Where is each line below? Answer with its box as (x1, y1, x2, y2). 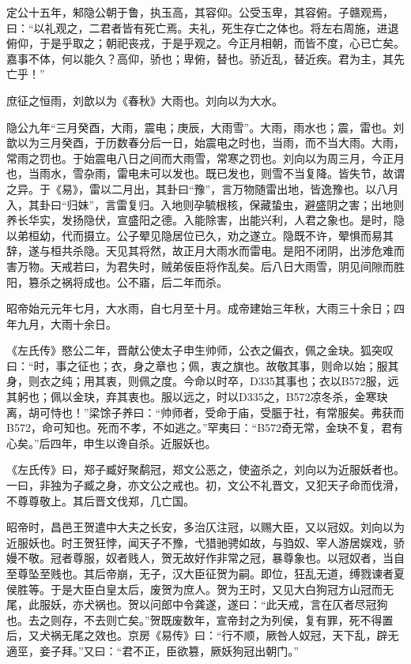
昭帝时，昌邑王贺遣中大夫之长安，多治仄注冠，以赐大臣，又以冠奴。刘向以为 (6, 519, 405, 535)
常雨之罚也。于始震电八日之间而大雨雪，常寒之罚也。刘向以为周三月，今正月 (6, 149, 405, 166)
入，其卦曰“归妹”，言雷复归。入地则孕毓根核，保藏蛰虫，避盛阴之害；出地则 (6, 196, 405, 212)
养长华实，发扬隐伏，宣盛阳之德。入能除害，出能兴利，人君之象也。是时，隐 (6, 212, 405, 228)
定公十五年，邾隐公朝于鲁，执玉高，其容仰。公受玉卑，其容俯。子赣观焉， (6, 4, 394, 20)
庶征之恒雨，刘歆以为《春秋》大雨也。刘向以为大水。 (6, 92, 283, 108)
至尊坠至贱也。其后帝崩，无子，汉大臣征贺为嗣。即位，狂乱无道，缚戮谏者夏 (6, 565, 405, 581)
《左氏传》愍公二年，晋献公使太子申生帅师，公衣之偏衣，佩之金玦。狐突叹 (6, 342, 394, 358)
